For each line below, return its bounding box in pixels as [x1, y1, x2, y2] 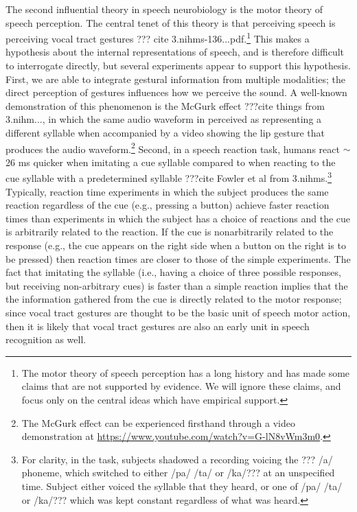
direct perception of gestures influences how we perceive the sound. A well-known [5, 85, 347, 100]
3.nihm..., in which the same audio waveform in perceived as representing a [5, 112, 322, 126]
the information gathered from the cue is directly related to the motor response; [5, 292, 342, 306]
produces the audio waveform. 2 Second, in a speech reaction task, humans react [5, 139, 340, 156]
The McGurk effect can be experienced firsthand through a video [21, 415, 295, 430]
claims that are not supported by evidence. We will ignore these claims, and [21, 379, 341, 393]
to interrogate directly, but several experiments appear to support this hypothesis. [5, 58, 351, 73]
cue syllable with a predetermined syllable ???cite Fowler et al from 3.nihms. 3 [5, 169, 332, 185]
